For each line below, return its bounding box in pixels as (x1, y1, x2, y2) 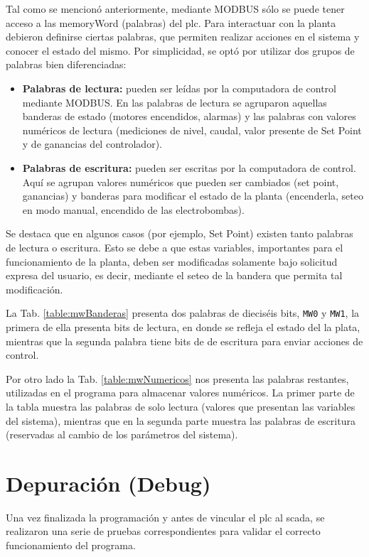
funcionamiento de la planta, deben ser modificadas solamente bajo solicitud (6, 254, 338, 269)
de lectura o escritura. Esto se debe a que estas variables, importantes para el (6, 239, 343, 254)
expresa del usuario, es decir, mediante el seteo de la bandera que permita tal (6, 268, 343, 283)
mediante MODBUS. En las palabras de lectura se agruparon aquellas (22, 94, 327, 109)
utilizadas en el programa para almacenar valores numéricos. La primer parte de (6, 385, 355, 400)
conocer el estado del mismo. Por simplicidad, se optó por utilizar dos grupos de (6, 43, 355, 58)
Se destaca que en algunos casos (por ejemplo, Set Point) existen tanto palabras (6, 226, 353, 241)
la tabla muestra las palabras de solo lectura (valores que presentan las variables (6, 399, 355, 413)
